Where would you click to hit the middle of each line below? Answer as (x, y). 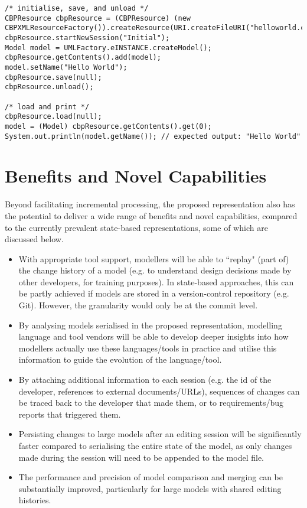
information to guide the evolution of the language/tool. (120, 359)
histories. (35, 500)
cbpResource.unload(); (49, 87)
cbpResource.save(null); (53, 77)
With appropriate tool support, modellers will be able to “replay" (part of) (154, 258)
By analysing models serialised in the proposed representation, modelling (150, 325)
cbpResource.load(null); (53, 117)
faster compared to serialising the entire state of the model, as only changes (155, 445)
